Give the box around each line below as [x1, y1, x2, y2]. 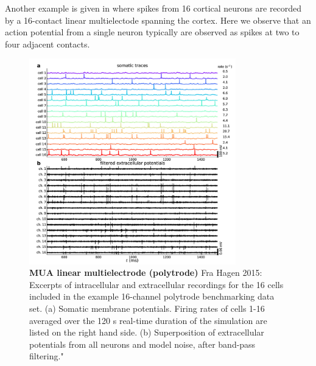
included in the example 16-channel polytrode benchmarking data [29, 290, 275, 303]
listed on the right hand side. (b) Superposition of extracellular [29, 326, 264, 339]
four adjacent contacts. [5, 37, 90, 50]
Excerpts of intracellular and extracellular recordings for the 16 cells [29, 278, 284, 290]
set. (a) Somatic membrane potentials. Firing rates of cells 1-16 [29, 302, 265, 315]
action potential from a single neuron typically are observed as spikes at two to [5, 26, 300, 38]
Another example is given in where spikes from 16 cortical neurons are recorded [5, 2, 302, 14]
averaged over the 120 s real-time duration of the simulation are [29, 314, 267, 326]
